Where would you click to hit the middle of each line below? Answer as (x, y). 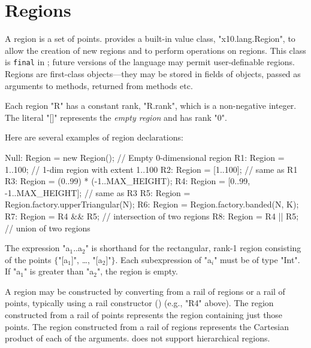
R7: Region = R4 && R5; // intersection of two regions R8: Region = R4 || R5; (152, 216)
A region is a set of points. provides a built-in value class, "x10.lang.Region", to (150, 39)
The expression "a (37, 248)
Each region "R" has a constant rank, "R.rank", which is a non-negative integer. (151, 106)
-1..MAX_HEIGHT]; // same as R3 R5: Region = (98, 192)
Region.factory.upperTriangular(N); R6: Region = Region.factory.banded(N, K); (152, 204)
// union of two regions (48, 228)
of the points (28, 259)
